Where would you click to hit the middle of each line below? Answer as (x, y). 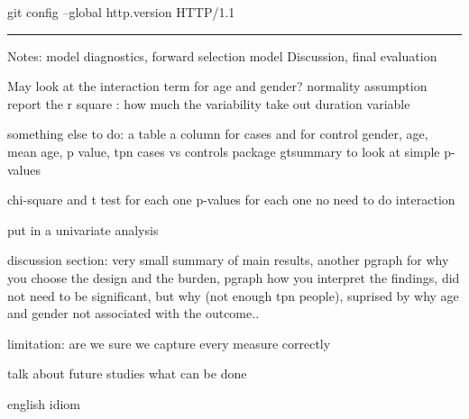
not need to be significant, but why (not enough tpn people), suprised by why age (233, 295)
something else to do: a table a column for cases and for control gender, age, (218, 134)
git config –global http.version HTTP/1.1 (121, 12)
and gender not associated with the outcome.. (133, 313)
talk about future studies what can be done (127, 373)
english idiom (44, 403)
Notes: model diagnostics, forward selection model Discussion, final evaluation (222, 55)
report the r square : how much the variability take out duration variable (209, 103)
